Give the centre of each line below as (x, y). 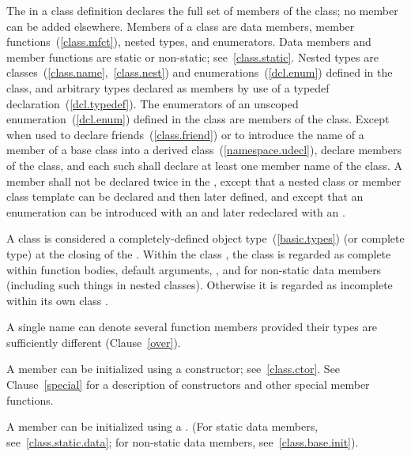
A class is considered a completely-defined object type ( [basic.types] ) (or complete (205, 238)
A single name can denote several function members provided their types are (192, 327)
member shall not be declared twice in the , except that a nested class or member (204, 181)
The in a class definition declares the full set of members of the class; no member (202, 10)
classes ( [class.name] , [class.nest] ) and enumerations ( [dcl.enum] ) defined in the (200, 72)
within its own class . (57, 300)
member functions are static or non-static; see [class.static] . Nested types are (192, 57)
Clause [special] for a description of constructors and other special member (188, 384)
